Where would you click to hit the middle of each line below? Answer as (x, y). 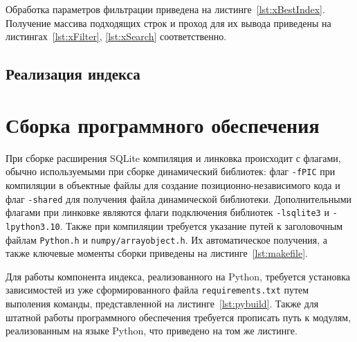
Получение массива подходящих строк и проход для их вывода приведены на (168, 22)
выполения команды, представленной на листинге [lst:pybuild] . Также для (162, 303)
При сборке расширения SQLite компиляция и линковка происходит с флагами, (173, 157)
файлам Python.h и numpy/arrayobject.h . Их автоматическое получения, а (167, 239)
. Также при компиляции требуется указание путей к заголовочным (201, 225)
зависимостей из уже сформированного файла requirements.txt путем (157, 290)
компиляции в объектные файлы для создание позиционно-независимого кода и (173, 184)
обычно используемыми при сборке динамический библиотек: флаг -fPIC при (171, 171)
